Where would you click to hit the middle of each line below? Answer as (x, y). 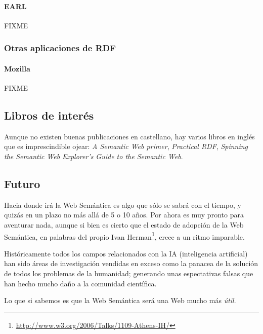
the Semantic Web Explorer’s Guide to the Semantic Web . (94, 156)
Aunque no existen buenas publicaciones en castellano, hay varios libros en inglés (129, 136)
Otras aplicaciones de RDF (60, 48)
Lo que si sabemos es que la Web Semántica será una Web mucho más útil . (120, 300)
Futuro (22, 183)
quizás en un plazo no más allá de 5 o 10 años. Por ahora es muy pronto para (124, 215)
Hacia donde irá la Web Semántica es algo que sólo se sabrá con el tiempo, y (123, 205)
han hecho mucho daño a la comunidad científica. (80, 283)
